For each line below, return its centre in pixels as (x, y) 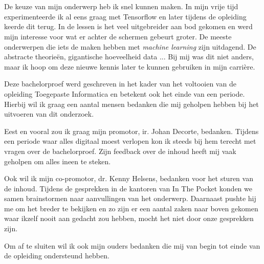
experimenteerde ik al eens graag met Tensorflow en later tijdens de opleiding (125, 16)
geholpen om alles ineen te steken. (58, 161)
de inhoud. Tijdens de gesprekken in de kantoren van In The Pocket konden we (128, 188)
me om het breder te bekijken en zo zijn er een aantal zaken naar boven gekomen (131, 208)
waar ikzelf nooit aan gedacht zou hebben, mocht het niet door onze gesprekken (129, 218)
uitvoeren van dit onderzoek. (49, 114)
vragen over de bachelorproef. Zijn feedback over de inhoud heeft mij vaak (120, 151)
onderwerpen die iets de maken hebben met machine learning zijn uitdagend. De (130, 46)
